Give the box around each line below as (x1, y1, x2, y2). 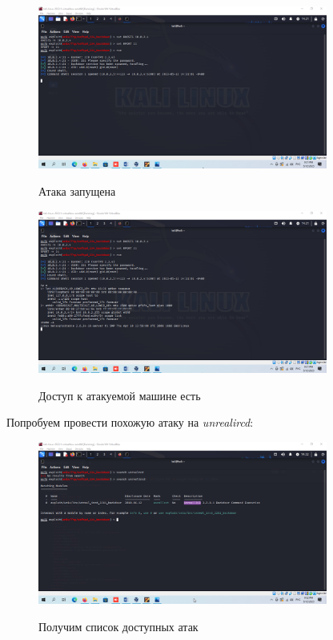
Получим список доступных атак (38, 618, 199, 634)
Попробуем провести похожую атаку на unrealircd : (6, 414, 254, 431)
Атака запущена (38, 182, 116, 199)
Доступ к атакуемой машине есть (38, 387, 201, 403)
